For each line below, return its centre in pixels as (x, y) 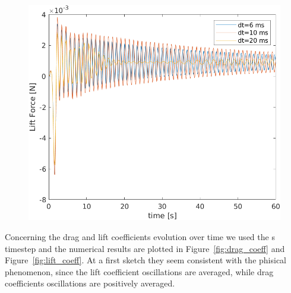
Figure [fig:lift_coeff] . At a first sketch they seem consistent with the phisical (145, 260)
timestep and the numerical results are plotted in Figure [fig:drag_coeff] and (145, 248)
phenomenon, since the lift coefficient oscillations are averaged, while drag (139, 271)
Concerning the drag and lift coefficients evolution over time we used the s (140, 237)
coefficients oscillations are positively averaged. (90, 283)
